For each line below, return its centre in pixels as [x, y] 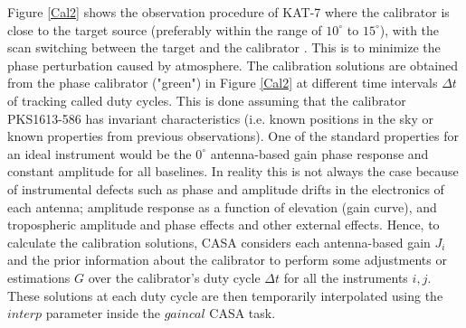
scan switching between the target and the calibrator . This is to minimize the [224, 47]
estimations [39, 277]
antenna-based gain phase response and [319, 153]
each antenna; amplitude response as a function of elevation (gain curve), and [222, 206]
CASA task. [243, 313]
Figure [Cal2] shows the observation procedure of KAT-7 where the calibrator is [228, 12]
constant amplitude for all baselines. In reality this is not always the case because [233, 171]
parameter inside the [103, 313]
